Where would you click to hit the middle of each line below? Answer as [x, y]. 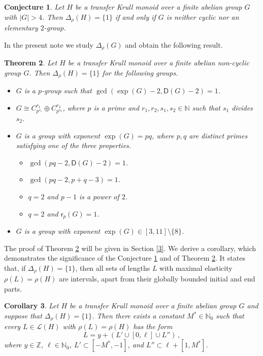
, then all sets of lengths [113, 268]
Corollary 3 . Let [31, 306]
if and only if [135, 16]
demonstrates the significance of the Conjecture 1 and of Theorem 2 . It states [125, 258]
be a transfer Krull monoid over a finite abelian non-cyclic [158, 63]
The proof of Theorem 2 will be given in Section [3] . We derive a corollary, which [130, 248]
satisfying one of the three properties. [74, 145]
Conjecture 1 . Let [34, 7]
